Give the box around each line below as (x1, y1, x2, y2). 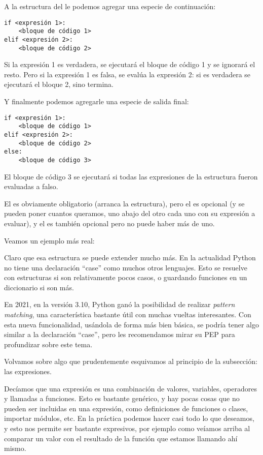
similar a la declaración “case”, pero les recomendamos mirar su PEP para (4, 329, 235, 340)
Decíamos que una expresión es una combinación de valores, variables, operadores (4, 383, 257, 393)
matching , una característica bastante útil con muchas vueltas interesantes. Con (4, 309, 251, 320)
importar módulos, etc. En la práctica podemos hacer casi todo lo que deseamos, (4, 413, 254, 423)
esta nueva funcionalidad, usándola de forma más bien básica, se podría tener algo (4, 319, 259, 329)
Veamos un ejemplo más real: (4, 235, 95, 246)
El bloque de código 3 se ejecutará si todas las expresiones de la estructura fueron (4, 171, 258, 181)
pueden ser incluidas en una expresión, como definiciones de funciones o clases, (4, 403, 248, 413)
